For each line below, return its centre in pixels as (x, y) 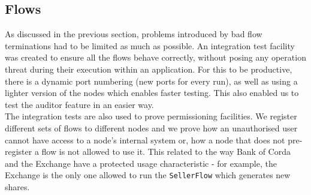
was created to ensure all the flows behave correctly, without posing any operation (155, 57)
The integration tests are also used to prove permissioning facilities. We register (151, 116)
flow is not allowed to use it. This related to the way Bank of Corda (166, 151)
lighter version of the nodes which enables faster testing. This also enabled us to (152, 93)
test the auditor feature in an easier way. (79, 104)
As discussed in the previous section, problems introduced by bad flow (134, 34)
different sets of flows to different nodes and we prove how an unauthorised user (151, 127)
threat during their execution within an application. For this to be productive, (149, 69)
